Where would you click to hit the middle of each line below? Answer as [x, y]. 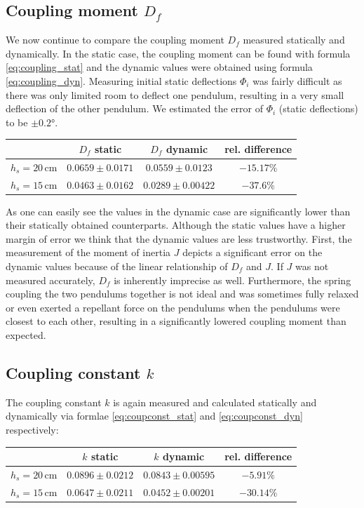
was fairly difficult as [297, 80]
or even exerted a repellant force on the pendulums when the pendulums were [173, 307]
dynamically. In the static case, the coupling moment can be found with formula [178, 53]
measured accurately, [50, 280]
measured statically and [294, 40]
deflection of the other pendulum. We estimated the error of [134, 108]
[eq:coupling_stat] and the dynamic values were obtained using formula [159, 67]
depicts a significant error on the [252, 252]
